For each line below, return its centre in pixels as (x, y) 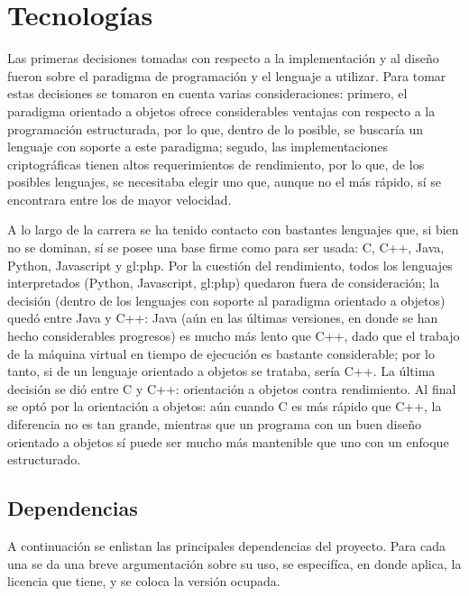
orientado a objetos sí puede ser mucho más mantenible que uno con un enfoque (228, 441)
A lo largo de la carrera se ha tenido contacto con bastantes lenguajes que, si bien (233, 229)
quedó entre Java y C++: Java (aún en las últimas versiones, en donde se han (223, 318)
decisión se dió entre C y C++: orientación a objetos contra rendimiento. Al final (232, 388)
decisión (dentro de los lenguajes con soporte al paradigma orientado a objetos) (226, 300)
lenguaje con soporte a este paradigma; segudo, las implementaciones (198, 147)
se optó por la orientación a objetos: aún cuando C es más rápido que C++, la (225, 406)
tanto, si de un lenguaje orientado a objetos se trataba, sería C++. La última (221, 371)
